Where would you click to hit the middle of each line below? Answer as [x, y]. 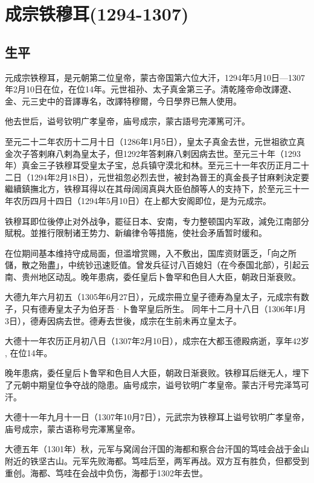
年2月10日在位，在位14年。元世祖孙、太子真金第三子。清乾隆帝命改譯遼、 [151, 89]
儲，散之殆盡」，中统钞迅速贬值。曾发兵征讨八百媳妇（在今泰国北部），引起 [153, 265]
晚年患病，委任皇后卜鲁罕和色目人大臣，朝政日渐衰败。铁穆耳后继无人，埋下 [157, 373]
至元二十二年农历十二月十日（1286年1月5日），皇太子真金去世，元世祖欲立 [151, 141]
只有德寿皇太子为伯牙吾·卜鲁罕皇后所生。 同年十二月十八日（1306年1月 [164, 309]
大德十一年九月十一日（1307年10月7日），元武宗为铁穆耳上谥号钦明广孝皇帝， [157, 417]
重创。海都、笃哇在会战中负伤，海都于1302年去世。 [106, 472]
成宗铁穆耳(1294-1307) [97, 14]
